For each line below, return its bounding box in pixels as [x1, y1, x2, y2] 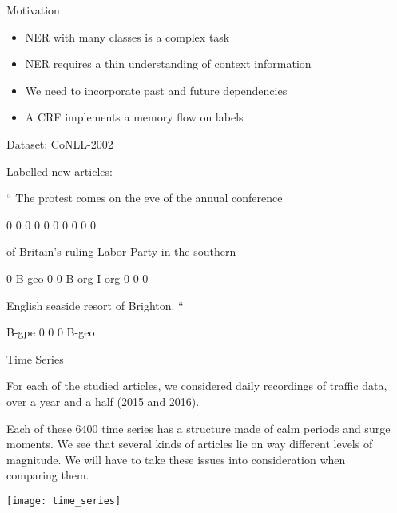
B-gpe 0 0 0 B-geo [6, 324, 95, 340]
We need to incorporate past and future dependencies [25, 82, 288, 98]
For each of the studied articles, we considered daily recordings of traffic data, [6, 377, 387, 394]
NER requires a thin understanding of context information [25, 55, 312, 72]
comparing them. [6, 467, 89, 483]
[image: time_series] [6, 495, 121, 507]
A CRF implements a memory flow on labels [25, 109, 244, 125]
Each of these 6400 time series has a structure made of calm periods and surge [6, 420, 391, 436]
